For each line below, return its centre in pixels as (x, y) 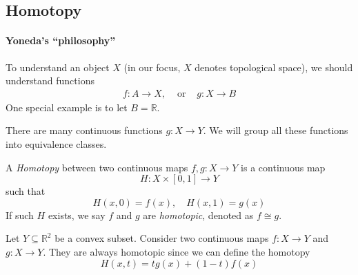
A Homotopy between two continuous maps (97, 167)
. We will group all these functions (276, 130)
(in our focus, (152, 67)
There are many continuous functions (84, 130)
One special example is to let (67, 107)
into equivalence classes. (56, 143)
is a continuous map (283, 167)
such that (26, 191)
